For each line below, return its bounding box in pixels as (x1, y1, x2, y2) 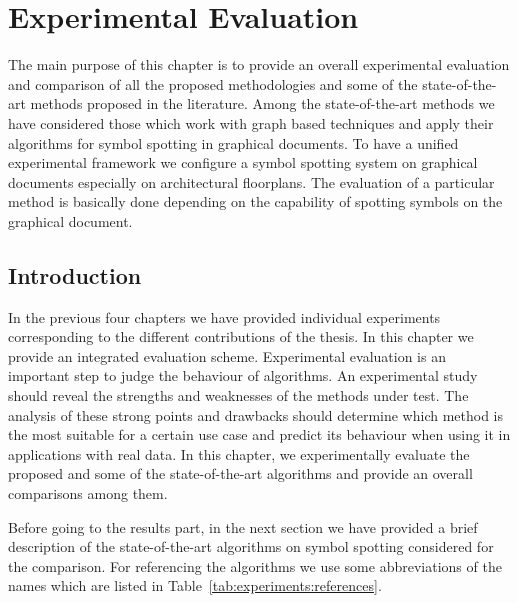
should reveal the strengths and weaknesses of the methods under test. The (8, 385, 469, 406)
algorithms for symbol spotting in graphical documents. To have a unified (8, 132, 459, 153)
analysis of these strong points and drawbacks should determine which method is (8, 404, 504, 425)
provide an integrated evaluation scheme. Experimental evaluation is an (8, 345, 446, 366)
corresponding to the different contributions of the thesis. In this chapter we (8, 326, 474, 347)
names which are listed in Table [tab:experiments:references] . (8, 575, 382, 596)
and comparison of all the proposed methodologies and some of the (8, 73, 418, 94)
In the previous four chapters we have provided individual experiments (8, 306, 441, 327)
